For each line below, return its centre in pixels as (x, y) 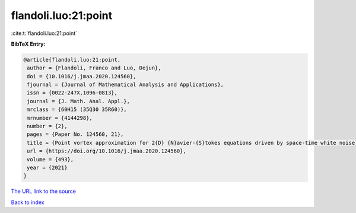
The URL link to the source (44, 191)
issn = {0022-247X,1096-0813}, (72, 93)
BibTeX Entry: (28, 44)
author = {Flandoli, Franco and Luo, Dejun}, (94, 68)
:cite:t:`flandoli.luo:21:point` (44, 33)
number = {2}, (47, 126)
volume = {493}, (50, 159)
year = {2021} (47, 168)
